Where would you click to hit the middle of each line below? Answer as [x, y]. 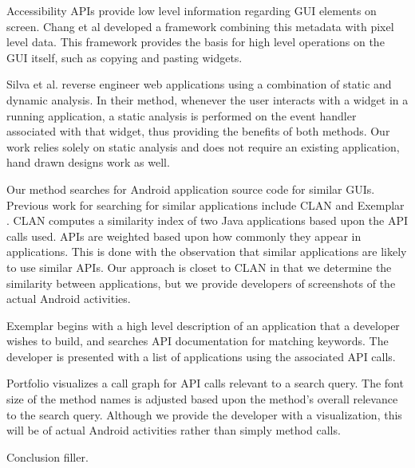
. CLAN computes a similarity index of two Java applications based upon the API [207, 220]
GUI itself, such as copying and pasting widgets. [125, 57]
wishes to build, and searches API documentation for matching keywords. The [198, 341]
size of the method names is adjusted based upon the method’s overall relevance [202, 399]
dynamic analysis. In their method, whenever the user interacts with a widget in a [207, 99]
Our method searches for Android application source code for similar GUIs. [191, 189]
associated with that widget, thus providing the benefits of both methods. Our [198, 131]
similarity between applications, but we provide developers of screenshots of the [201, 283]
